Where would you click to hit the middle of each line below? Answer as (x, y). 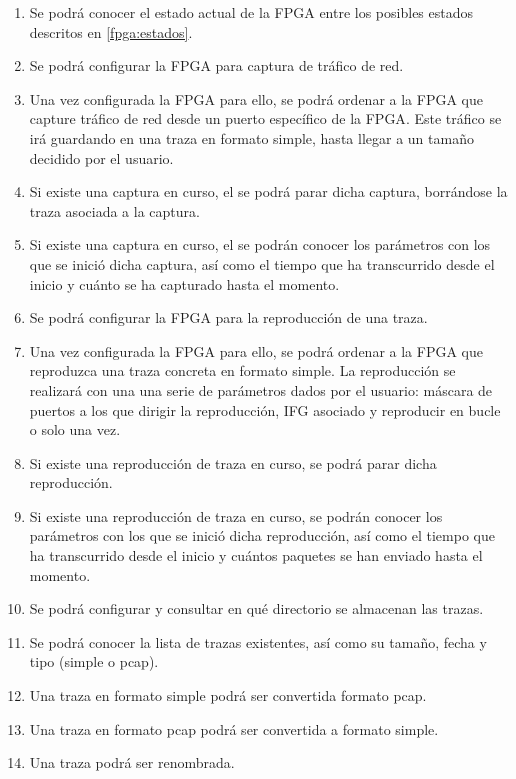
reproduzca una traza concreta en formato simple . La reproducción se (242, 370)
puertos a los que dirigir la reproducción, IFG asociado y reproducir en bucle (265, 409)
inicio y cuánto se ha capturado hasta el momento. (184, 283)
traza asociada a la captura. (114, 210)
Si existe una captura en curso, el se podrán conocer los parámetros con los (260, 244)
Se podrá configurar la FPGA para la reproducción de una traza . (228, 317)
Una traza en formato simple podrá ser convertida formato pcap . (228, 695)
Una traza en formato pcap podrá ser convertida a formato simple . (234, 728)
